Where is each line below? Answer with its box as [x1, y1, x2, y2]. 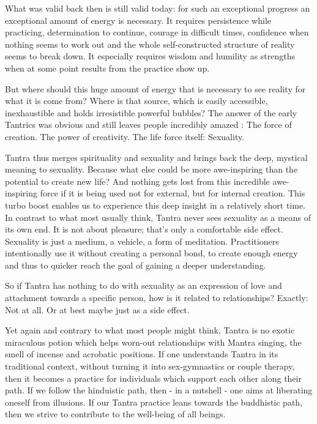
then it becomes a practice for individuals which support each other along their [5, 371, 302, 384]
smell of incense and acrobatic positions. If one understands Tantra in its [5, 348, 278, 360]
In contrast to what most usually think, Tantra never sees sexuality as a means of [5, 210, 311, 223]
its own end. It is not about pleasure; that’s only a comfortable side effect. [5, 223, 283, 236]
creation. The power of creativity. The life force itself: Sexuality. [5, 130, 245, 143]
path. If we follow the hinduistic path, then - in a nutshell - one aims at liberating [5, 384, 313, 396]
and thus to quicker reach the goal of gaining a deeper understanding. [5, 258, 266, 271]
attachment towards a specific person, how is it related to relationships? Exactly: [5, 291, 308, 304]
